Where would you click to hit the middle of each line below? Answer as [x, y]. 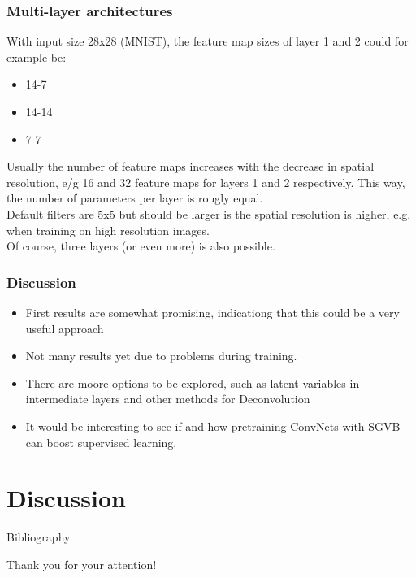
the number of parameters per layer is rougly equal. [135, 198]
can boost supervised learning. [101, 442]
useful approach [65, 328]
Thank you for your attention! [82, 564]
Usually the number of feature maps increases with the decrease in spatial [191, 166]
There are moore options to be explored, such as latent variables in [193, 382]
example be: [37, 56]
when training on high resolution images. [108, 230]
